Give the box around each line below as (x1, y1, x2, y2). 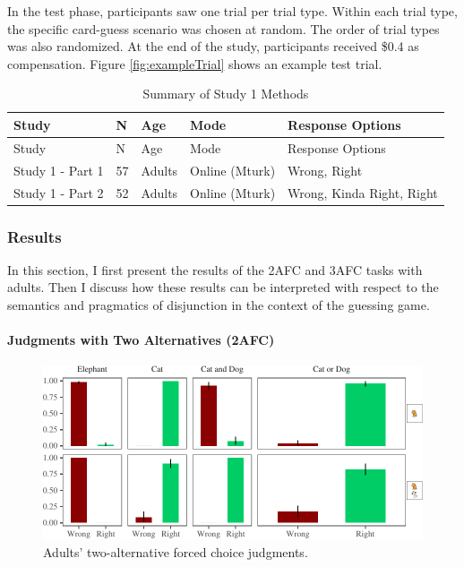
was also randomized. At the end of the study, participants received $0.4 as (7, 37, 419, 56)
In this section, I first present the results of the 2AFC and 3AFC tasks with (7, 260, 423, 279)
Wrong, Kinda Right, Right (288, 183, 438, 202)
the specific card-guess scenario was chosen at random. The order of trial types (7, 19, 440, 38)
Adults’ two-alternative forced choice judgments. (43, 542, 308, 561)
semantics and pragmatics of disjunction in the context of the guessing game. (7, 296, 430, 314)
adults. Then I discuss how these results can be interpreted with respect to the (7, 278, 439, 296)
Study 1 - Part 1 (13, 160, 104, 179)
